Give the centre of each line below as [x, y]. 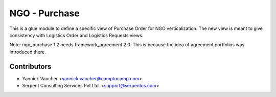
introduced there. [28, 52]
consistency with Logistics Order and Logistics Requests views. [76, 35]
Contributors [30, 66]
